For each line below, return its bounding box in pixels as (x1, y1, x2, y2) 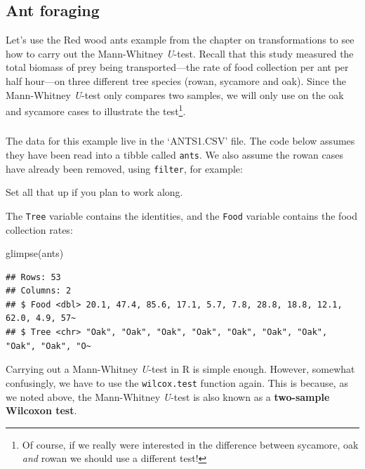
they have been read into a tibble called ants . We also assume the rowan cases (6, 147, 343, 161)
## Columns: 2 (6, 286, 72, 296)
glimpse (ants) (6, 246, 64, 260)
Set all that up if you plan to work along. (6, 185, 183, 199)
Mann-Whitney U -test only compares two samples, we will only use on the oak (6, 87, 344, 102)
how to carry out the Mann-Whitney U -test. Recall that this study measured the (6, 46, 354, 60)
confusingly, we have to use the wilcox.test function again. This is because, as (6, 375, 348, 390)
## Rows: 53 (6, 272, 61, 282)
